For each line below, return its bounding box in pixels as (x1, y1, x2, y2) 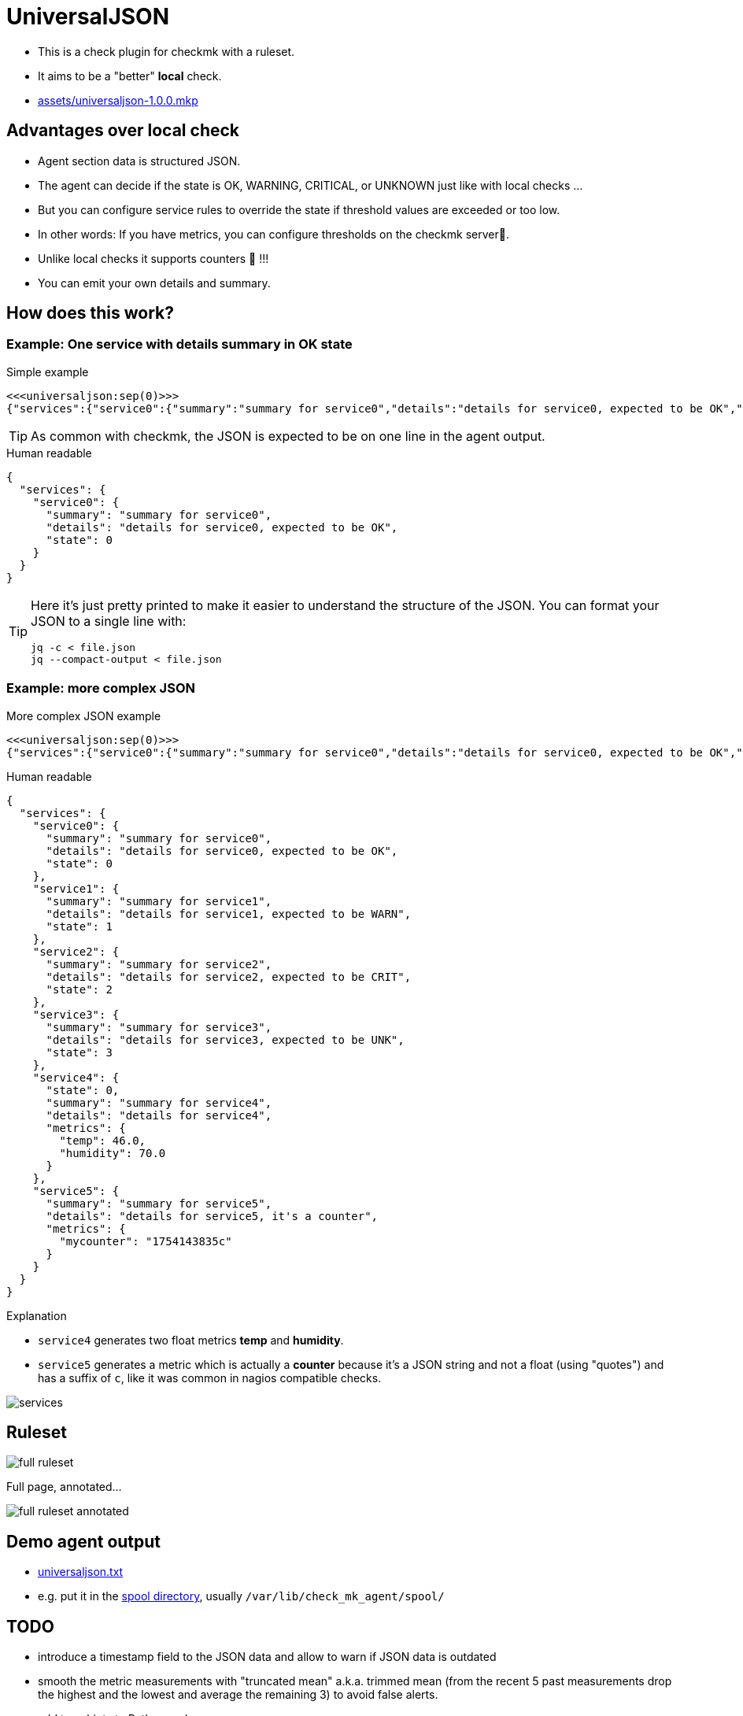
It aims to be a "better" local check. (38, 68, 222, 83)
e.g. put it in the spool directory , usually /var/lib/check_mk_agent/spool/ (38, 1589, 445, 1603)
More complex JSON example (6, 708, 161, 723)
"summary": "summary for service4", (46, 1096, 272, 1109)
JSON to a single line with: (31, 612, 187, 629)
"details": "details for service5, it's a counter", (46, 1209, 379, 1222)
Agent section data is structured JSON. (38, 153, 241, 168)
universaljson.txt (38, 1565, 124, 1579)
